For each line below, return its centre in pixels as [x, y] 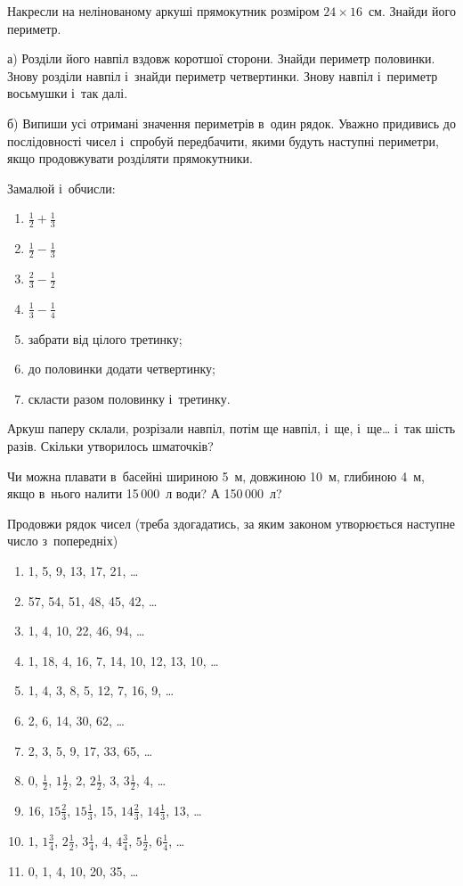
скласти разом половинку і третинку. [129, 398]
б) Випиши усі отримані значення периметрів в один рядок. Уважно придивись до [231, 123]
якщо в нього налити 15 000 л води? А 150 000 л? [145, 493]
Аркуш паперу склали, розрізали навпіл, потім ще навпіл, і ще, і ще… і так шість [231, 428]
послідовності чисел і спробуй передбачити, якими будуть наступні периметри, [223, 140]
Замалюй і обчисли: [61, 188]
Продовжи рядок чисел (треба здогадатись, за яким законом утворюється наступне [231, 523]
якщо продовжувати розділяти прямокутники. [130, 158]
